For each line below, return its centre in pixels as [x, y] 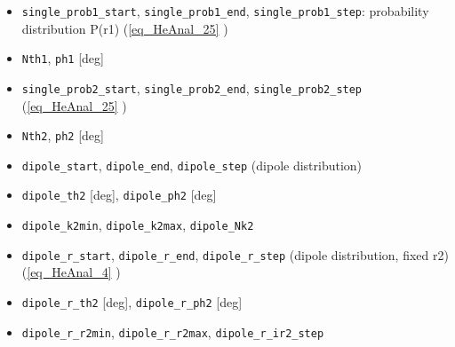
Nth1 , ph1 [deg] [63, 58]
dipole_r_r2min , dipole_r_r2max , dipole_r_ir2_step [173, 331]
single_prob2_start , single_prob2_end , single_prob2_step [192, 87]
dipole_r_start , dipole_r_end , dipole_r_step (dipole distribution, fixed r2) [235, 254]
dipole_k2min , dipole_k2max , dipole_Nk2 [138, 225]
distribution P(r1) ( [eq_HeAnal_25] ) [125, 28]
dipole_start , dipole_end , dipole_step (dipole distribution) [192, 165]
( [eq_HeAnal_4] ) [71, 272]
